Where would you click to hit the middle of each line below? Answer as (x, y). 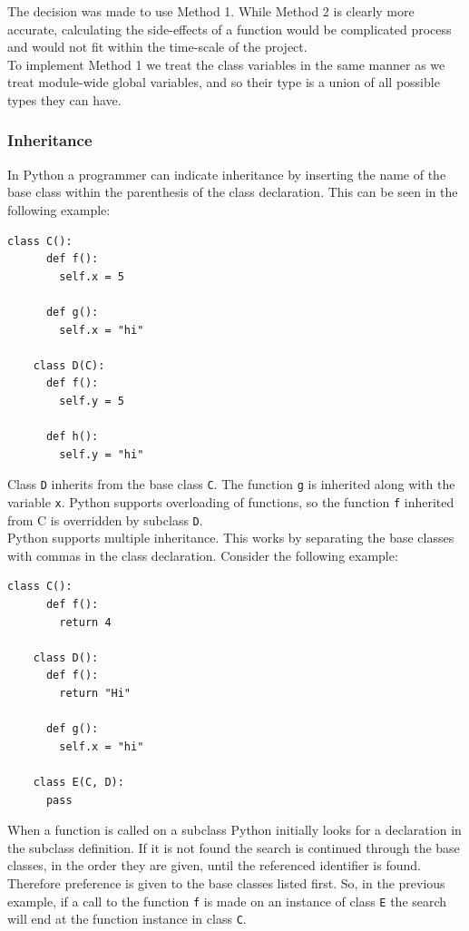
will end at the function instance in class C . (127, 919)
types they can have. (64, 99)
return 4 (85, 622)
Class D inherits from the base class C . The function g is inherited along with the (231, 484)
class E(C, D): (78, 782)
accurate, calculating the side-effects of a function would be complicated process (230, 29)
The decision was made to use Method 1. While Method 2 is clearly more (211, 11)
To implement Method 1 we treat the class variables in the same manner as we (226, 64)
